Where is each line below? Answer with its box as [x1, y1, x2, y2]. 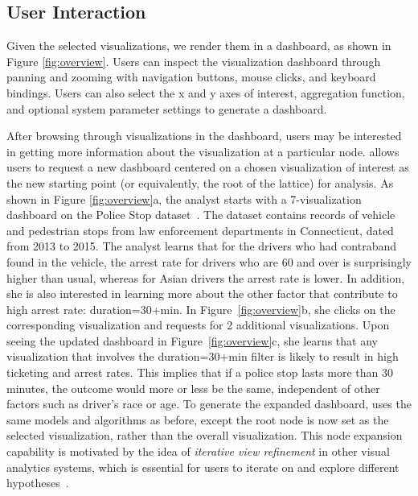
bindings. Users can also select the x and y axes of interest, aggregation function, [6, 84, 405, 101]
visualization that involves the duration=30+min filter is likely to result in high [6, 348, 399, 365]
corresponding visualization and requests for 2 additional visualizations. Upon [6, 316, 390, 333]
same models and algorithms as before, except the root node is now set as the [6, 411, 389, 428]
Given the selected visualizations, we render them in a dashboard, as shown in [6, 37, 391, 54]
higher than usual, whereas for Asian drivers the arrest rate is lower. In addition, [6, 269, 405, 286]
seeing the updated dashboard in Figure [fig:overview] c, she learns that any [6, 332, 378, 349]
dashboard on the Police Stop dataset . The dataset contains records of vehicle [6, 206, 395, 223]
